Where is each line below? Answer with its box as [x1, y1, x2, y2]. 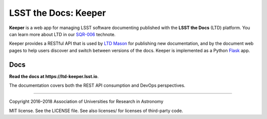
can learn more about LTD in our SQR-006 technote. [9, 31, 116, 37]
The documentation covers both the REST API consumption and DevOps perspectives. [9, 82, 185, 88]
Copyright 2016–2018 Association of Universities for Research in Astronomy [9, 99, 164, 105]
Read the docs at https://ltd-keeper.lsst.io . [9, 73, 99, 79]
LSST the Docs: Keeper [9, 7, 106, 18]
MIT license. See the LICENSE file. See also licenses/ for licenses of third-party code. [9, 108, 183, 114]
